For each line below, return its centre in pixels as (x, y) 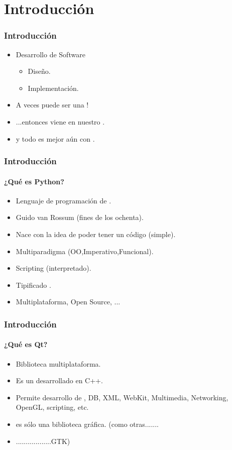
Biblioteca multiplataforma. (58, 363)
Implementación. (53, 88)
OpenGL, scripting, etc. (52, 407)
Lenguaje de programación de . (64, 200)
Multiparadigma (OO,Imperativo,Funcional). (85, 251)
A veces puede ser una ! (52, 105)
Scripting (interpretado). (53, 268)
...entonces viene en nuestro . (60, 121)
